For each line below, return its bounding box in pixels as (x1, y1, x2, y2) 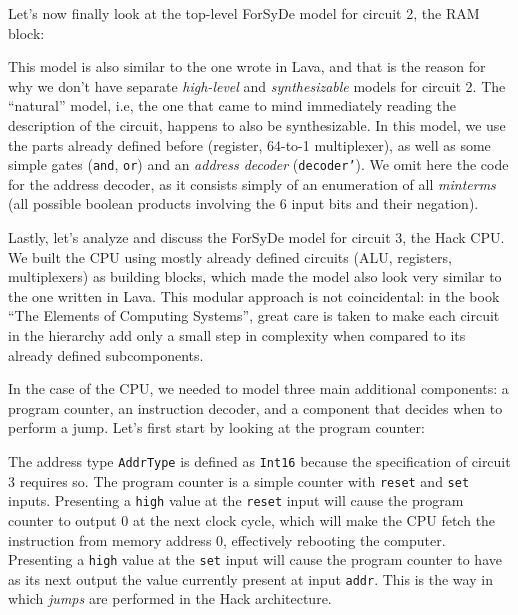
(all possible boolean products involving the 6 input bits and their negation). (8, 193, 479, 214)
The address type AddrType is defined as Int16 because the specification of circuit (8, 450, 511, 471)
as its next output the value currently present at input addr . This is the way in (8, 568, 493, 589)
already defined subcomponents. (8, 344, 204, 365)
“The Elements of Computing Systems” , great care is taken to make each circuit (8, 305, 500, 326)
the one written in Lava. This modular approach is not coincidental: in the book (8, 285, 500, 306)
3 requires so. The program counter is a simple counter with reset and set (8, 470, 470, 491)
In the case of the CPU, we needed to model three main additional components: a (8, 378, 509, 399)
